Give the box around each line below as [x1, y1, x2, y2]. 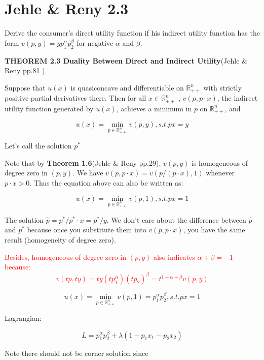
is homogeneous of [192, 157, 248, 168]
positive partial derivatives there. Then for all [5, 93, 146, 103]
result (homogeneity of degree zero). [5, 234, 116, 245]
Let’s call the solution [5, 140, 72, 151]
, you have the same [183, 224, 245, 235]
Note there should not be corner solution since [5, 347, 148, 358]
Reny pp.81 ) [5, 65, 45, 76]
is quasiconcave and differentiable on [70, 82, 184, 93]
